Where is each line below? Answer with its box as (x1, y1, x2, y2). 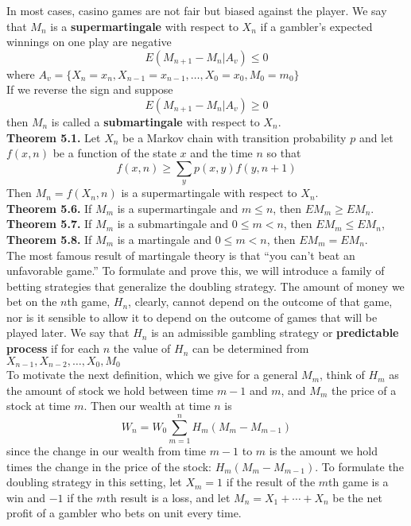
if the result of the (226, 474, 316, 490)
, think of (320, 366, 365, 383)
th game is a (328, 474, 389, 490)
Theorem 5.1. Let (6, 129, 101, 145)
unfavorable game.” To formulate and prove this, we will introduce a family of (6, 262, 385, 279)
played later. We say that (6, 324, 130, 341)
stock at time (6, 397, 71, 414)
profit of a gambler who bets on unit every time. (6, 505, 242, 521)
